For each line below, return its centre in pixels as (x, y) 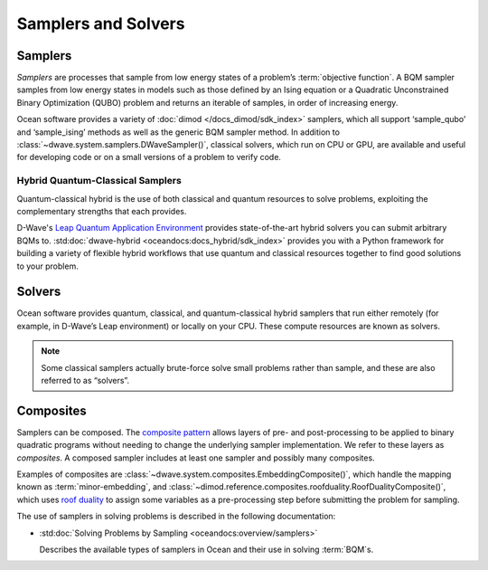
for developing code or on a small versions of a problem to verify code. (149, 157)
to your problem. (47, 266)
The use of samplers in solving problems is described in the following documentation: (176, 517)
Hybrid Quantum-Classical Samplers (99, 181)
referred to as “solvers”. (85, 380)
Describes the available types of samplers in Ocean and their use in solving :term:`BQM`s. (206, 549)
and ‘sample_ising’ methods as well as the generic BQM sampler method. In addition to (178, 132)
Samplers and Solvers (101, 24)
